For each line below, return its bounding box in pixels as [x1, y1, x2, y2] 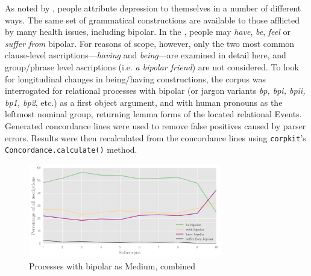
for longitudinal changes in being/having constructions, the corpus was [5, 72, 266, 85]
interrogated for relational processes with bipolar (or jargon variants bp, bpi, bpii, [5, 84, 306, 97]
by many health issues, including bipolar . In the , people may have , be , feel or [5, 25, 291, 38]
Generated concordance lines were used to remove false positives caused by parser [5, 119, 306, 132]
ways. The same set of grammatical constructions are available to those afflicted [5, 13, 300, 26]
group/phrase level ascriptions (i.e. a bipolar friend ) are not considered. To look [5, 60, 299, 73]
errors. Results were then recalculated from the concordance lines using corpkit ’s [5, 131, 306, 144]
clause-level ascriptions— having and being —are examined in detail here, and [5, 49, 286, 61]
